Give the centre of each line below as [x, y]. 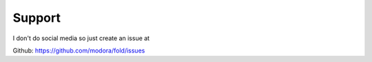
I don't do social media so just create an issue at [81, 38]
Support [37, 18]
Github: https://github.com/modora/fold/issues [79, 50]
